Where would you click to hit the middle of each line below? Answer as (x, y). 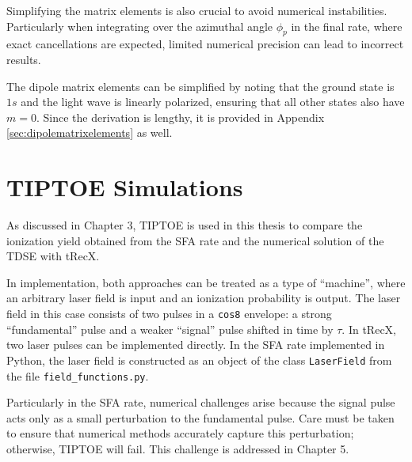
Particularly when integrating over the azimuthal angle (139, 26)
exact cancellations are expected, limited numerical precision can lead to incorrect (205, 44)
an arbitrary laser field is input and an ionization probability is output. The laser (204, 298)
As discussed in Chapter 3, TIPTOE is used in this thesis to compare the (185, 225)
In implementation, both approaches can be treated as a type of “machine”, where (206, 282)
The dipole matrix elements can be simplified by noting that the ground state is (200, 86)
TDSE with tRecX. (53, 256)
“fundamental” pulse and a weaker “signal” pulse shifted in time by (170, 329)
